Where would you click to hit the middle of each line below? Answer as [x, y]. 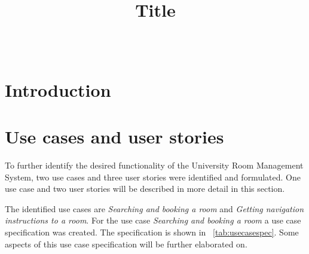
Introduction [58, 89]
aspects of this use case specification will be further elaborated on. [126, 244]
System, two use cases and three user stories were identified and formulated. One [153, 177]
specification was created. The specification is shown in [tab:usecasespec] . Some [152, 232]
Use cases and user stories [114, 137]
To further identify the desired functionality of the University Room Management [154, 165]
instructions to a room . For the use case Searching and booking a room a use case [153, 220]
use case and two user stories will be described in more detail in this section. [145, 189]
